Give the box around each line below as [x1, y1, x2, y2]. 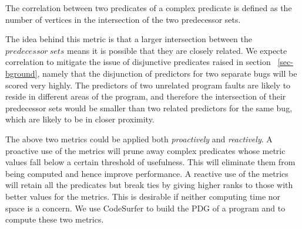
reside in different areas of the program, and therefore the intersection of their [5, 90, 286, 102]
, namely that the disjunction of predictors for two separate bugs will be [37, 67, 297, 79]
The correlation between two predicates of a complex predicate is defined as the [5, 2, 292, 13]
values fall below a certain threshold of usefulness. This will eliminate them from [5, 156, 296, 168]
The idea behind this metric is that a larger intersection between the [5, 33, 252, 45]
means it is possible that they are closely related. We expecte [67, 44, 287, 56]
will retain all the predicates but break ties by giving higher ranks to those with [5, 179, 293, 191]
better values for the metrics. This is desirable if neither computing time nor [5, 190, 281, 202]
